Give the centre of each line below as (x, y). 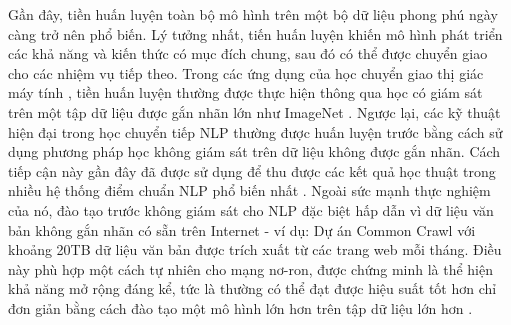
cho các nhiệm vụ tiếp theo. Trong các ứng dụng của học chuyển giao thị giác (246, 72)
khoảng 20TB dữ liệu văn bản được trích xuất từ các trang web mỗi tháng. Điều (255, 249)
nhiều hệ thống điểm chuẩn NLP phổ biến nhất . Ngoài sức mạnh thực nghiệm (249, 190)
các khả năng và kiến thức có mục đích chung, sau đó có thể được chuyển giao (248, 53)
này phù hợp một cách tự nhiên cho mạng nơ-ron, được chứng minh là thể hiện (251, 268)
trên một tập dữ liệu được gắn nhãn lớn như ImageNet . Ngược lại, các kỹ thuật (254, 111)
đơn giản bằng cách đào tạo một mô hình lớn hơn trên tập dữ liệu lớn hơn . (240, 307)
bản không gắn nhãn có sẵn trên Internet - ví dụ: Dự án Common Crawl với (242, 229)
